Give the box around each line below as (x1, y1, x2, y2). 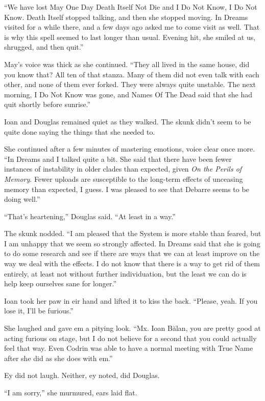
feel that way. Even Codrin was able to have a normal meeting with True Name (4, 343, 253, 353)
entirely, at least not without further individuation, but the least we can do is (4, 268, 247, 279)
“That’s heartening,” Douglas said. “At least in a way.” (4, 210, 176, 221)
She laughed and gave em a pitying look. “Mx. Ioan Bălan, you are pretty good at (4, 323, 261, 333)
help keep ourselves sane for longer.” (4, 278, 117, 289)
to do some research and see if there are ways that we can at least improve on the (4, 248, 260, 259)
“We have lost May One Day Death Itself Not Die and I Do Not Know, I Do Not (4, 2, 257, 12)
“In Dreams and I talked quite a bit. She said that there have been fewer (4, 153, 232, 164)
